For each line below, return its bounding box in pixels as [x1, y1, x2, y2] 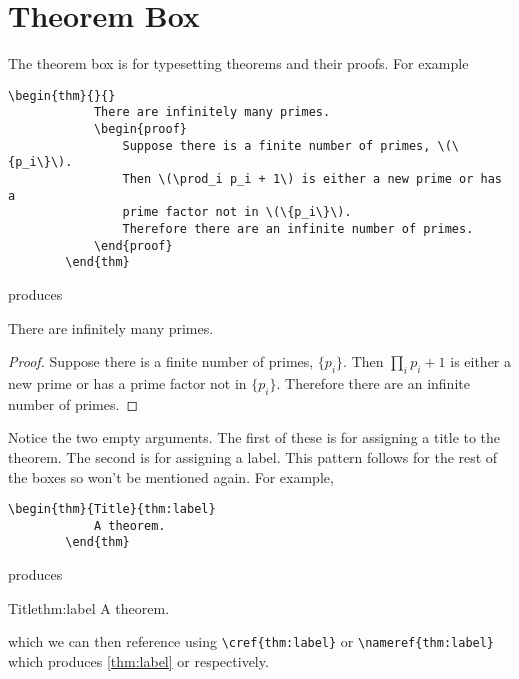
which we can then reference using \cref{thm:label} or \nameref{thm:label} [8, 631, 495, 652]
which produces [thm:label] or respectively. [8, 650, 269, 671]
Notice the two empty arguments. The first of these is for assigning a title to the [8, 427, 501, 448]
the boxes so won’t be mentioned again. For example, [8, 466, 334, 487]
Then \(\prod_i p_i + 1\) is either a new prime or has [122, 172, 502, 186]
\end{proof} [93, 238, 173, 253]
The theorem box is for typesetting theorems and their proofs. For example [8, 53, 469, 74]
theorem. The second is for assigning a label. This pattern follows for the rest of [8, 446, 498, 467]
